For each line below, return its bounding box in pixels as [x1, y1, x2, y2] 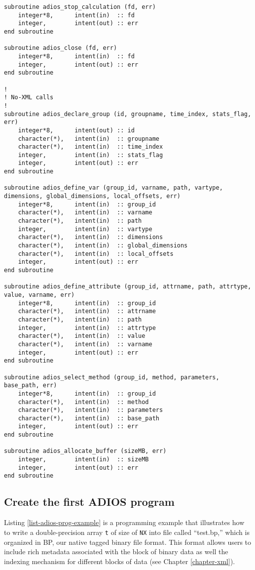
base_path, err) [4, 382, 57, 389]
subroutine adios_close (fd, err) [4, 44, 117, 52]
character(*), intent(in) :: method [18, 398, 149, 406]
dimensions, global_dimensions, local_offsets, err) [4, 193, 181, 200]
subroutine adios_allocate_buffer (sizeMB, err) [4, 448, 167, 455]
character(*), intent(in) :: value [18, 332, 146, 340]
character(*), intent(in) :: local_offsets [18, 250, 174, 257]
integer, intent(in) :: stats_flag [18, 151, 163, 159]
